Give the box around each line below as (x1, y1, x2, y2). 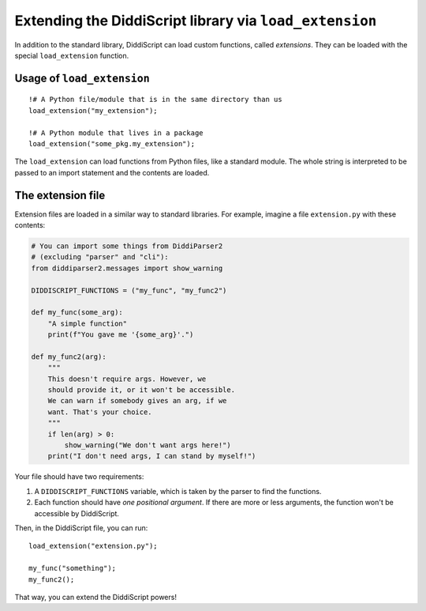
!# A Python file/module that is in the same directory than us (28, 95, 283, 104)
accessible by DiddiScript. (34, 508, 120, 518)
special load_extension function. (14, 51, 129, 60)
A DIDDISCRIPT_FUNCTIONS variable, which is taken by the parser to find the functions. (34, 486, 322, 496)
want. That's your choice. (47, 407, 153, 417)
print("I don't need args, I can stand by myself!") (47, 451, 256, 461)
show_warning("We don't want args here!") (64, 441, 232, 450)
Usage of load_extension (14, 71, 150, 85)
